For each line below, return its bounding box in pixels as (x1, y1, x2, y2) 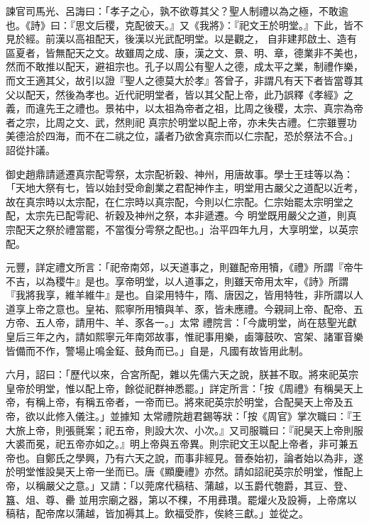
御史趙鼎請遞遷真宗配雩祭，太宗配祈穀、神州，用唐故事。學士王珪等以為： (6, 166, 353, 181)
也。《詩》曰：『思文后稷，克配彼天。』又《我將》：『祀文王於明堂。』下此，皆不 (6, 17, 363, 32)
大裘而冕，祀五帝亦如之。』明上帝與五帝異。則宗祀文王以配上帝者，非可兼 (6, 436, 348, 451)
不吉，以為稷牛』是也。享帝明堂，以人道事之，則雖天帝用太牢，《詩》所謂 (6, 273, 348, 288)
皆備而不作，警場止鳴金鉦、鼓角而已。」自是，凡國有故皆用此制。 (6, 343, 309, 358)
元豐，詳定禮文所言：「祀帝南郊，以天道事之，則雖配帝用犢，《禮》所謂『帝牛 (6, 260, 363, 275)
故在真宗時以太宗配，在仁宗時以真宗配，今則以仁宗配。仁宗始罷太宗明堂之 (6, 194, 353, 209)
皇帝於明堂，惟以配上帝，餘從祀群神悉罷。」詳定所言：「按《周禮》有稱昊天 (6, 380, 353, 395)
